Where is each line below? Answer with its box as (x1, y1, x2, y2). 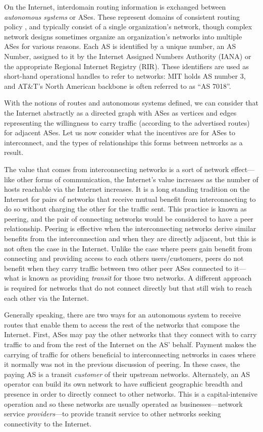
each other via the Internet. (4, 292, 89, 303)
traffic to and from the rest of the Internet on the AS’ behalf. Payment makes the (4, 339, 256, 349)
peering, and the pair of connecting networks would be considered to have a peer (4, 213, 253, 224)
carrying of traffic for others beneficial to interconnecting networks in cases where (4, 349, 256, 359)
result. (4, 147, 24, 157)
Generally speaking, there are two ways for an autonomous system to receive (4, 309, 241, 320)
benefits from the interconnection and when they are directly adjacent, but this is (4, 233, 256, 244)
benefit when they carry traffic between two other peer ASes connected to (4, 262, 232, 273)
